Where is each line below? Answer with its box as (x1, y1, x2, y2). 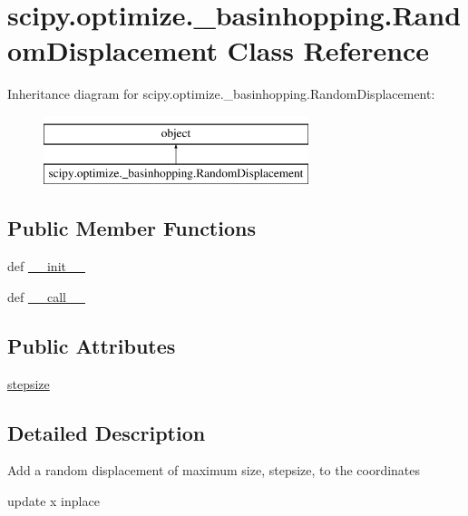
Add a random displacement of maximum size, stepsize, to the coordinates (7, 461, 421, 480)
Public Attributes (7, 331, 176, 359)
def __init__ (7, 257, 85, 276)
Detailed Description (7, 418, 206, 446)
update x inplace (7, 492, 100, 511)
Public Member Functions (7, 214, 256, 242)
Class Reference (227, 32, 430, 69)
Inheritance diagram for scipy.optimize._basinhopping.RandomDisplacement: (7, 84, 435, 103)
